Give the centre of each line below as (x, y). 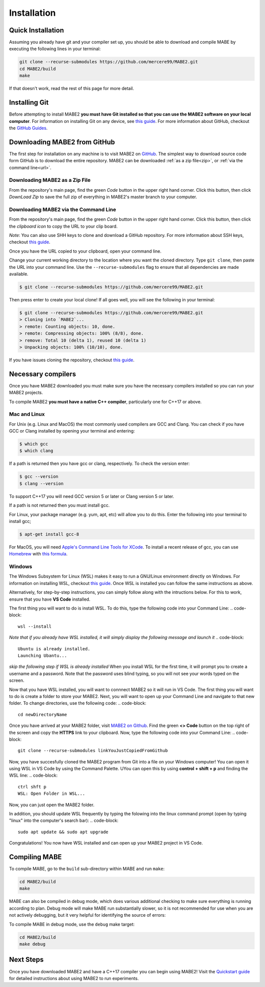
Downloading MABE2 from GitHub (62, 142)
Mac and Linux (27, 414)
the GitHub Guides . (28, 128)
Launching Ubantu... (42, 655)
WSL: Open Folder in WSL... (52, 794)
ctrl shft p (32, 787)
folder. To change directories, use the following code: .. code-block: (78, 703)
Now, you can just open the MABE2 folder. (52, 805)
